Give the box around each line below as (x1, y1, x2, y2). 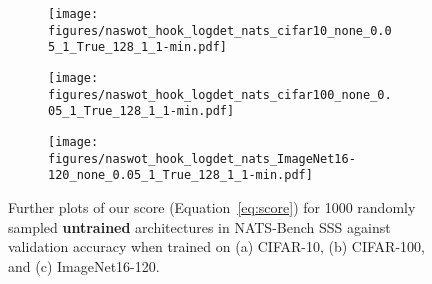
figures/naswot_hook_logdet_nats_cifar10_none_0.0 (48, 23, 392, 38)
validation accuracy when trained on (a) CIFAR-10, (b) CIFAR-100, (8, 236, 425, 257)
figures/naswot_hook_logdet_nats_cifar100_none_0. (48, 87, 392, 102)
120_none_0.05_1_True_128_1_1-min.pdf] (48, 168, 313, 183)
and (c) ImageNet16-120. (8, 255, 160, 276)
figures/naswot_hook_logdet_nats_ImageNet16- (48, 151, 356, 166)
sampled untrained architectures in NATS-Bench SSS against (8, 216, 391, 237)
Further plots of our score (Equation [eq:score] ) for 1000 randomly (8, 196, 416, 217)
